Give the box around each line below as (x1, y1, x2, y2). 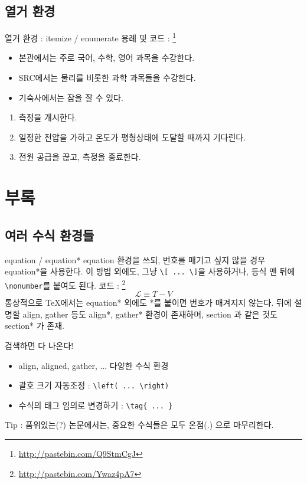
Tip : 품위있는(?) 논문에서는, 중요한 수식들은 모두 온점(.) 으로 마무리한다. (5, 418, 274, 431)
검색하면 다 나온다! (5, 339, 74, 351)
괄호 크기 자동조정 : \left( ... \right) (18, 379, 169, 391)
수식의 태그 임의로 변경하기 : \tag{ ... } (18, 398, 173, 411)
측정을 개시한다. (18, 111, 77, 123)
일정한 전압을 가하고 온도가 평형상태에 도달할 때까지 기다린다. (18, 130, 246, 143)
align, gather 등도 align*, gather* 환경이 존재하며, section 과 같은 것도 (22, 308, 278, 320)
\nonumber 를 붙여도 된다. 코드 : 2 (5, 277, 126, 291)
